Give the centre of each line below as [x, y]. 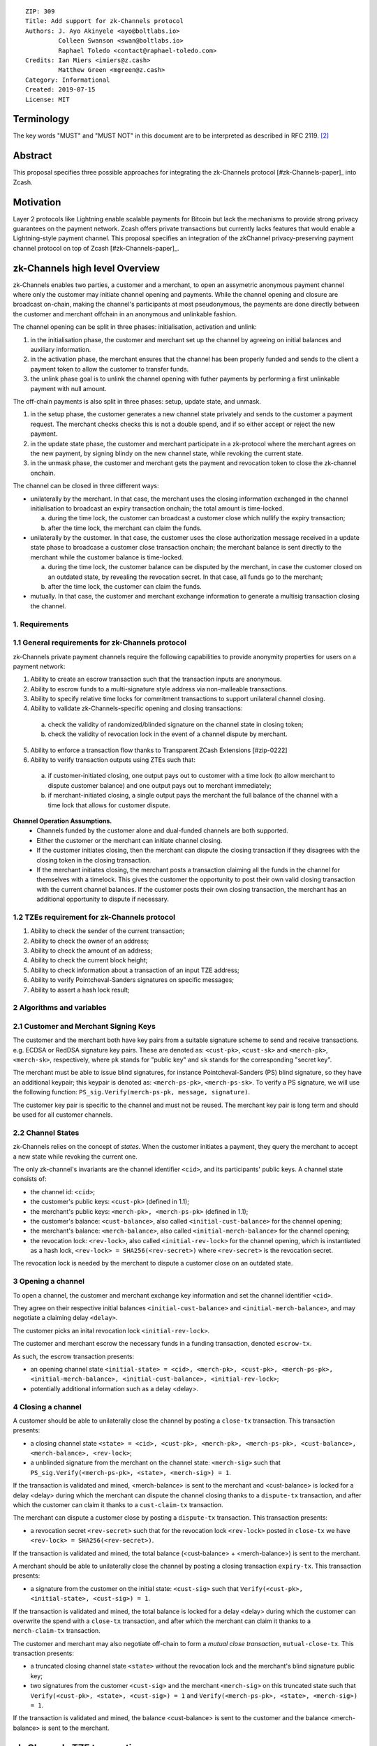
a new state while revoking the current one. [75, 1157]
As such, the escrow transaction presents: [74, 1356]
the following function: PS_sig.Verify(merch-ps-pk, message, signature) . [132, 1092]
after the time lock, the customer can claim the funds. [125, 587]
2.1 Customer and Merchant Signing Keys [84, 1026]
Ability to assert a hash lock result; [80, 990]
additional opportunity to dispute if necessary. [103, 899]
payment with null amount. [69, 388]
